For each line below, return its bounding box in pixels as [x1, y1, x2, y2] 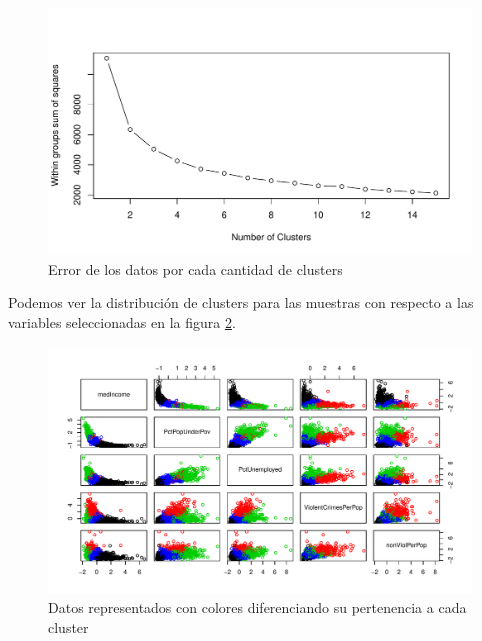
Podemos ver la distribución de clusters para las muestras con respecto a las [8, 292, 474, 313]
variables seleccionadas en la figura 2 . [8, 311, 236, 332]
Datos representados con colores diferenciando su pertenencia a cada [48, 597, 467, 618]
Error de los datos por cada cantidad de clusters [48, 258, 343, 279]
